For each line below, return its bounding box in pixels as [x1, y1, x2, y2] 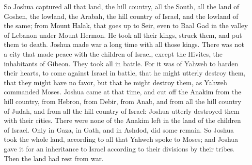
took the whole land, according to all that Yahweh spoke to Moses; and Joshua [4, 134, 238, 144]
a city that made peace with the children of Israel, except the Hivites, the [4, 48, 222, 59]
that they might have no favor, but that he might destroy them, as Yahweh [4, 77, 227, 87]
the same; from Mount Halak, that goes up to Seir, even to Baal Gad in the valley [4, 20, 248, 30]
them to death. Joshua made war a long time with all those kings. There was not [4, 39, 244, 49]
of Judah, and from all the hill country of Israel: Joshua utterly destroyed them [4, 105, 239, 116]
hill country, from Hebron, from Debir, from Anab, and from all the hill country [4, 96, 241, 106]
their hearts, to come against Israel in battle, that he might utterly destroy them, [4, 68, 246, 78]
